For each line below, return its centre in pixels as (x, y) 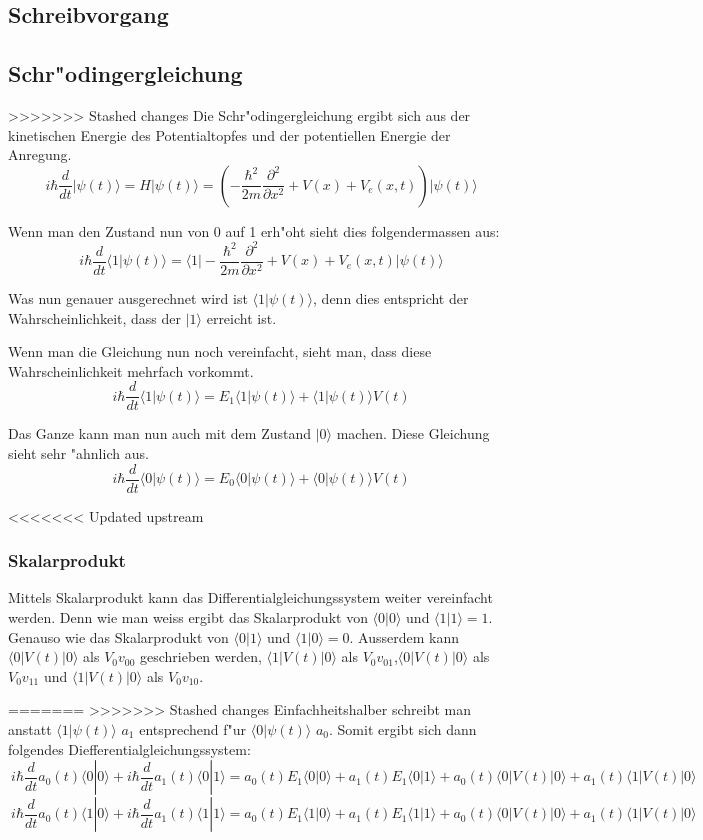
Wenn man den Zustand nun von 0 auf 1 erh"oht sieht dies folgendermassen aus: (254, 230)
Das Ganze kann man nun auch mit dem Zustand (160, 433)
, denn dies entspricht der (391, 297)
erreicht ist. (241, 317)
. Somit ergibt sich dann (403, 728)
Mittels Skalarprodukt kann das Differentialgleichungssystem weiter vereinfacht (250, 597)
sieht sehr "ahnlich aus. (78, 452)
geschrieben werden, (201, 656)
